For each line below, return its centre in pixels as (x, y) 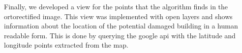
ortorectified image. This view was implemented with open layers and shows (118, 16)
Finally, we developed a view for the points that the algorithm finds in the (116, 6)
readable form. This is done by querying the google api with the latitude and (120, 35)
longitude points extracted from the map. (66, 45)
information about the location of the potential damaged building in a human (121, 26)
